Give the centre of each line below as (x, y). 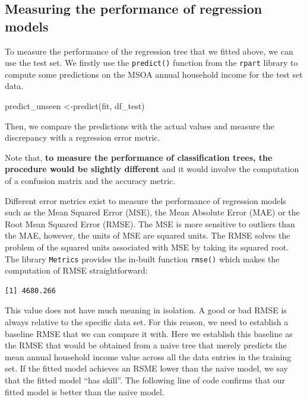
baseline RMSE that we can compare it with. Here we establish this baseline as (149, 333)
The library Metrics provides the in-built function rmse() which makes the (142, 258)
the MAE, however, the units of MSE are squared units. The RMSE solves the (148, 235)
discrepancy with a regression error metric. (83, 137)
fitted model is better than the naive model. (85, 391)
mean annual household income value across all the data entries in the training (148, 356)
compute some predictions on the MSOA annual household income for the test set (154, 74)
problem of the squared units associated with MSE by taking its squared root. (147, 247)
